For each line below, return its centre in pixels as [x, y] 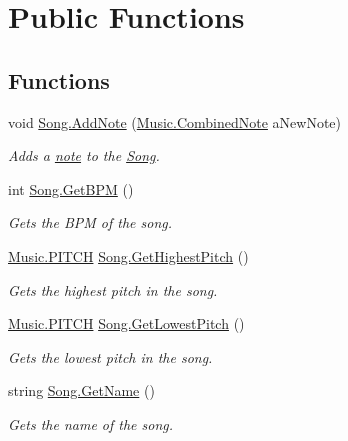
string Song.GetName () [81, 390]
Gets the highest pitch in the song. [113, 289]
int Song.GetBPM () [71, 188]
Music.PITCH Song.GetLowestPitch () [126, 323]
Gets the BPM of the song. [90, 222]
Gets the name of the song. [91, 423]
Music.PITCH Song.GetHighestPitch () [128, 255]
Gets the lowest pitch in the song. [110, 356]
